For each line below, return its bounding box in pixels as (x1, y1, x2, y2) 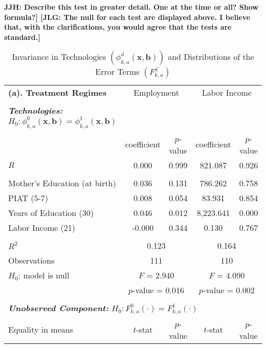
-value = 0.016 (132, 284, 185, 296)
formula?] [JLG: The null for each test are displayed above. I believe (4, 11, 251, 22)
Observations (8, 254, 55, 266)
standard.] (4, 31, 40, 42)
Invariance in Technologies (12, 51, 106, 63)
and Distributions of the (168, 51, 254, 63)
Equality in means (8, 323, 73, 335)
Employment (134, 86, 179, 99)
